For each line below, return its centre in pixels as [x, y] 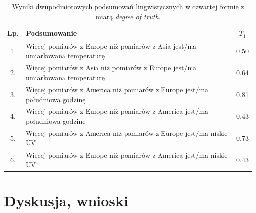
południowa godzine [56, 120]
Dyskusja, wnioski [66, 200]
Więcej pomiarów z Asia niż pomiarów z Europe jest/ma [111, 67]
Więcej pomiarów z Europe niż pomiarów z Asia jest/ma [111, 46]
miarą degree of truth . [128, 16]
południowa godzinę [56, 99]
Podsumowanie [51, 33]
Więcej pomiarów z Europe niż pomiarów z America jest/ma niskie [127, 155]
